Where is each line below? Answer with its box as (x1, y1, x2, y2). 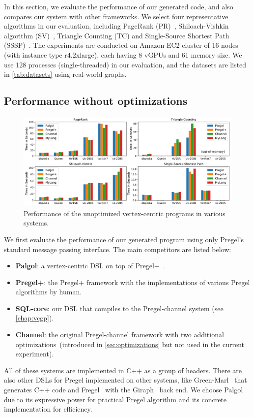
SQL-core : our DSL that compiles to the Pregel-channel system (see (15, 303, 224, 313)
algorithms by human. (15, 287, 82, 297)
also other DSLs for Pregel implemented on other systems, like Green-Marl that (4, 375, 247, 385)
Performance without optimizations (4, 93, 188, 108)
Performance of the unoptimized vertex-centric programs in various (24, 208, 226, 218)
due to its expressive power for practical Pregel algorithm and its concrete (4, 394, 227, 404)
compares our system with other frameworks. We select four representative (4, 11, 228, 21)
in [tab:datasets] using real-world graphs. (4, 69, 127, 79)
